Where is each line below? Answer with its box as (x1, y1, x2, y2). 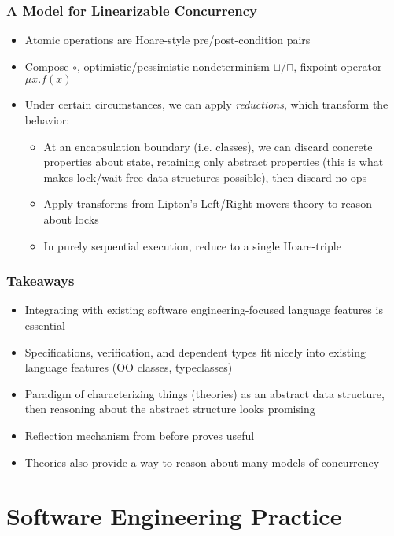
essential (24, 316, 65, 333)
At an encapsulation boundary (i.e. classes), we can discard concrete (43, 138, 373, 154)
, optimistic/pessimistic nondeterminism (76, 57, 270, 74)
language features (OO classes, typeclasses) (24, 359, 233, 375)
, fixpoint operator (293, 57, 382, 74)
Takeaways (6, 271, 75, 290)
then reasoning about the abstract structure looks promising (24, 401, 315, 417)
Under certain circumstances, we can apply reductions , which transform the (24, 96, 388, 113)
